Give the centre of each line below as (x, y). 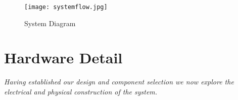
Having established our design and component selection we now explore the (119, 82)
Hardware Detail (63, 58)
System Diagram (50, 23)
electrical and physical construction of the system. (81, 91)
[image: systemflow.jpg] (66, 7)
